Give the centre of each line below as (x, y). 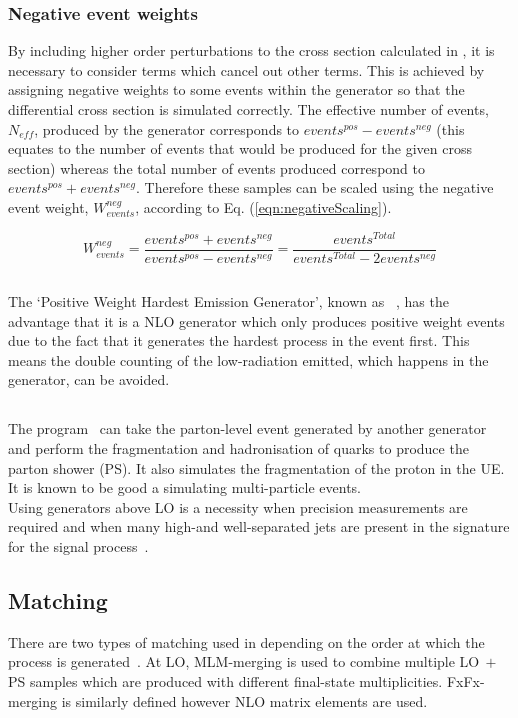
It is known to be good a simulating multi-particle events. (184, 487)
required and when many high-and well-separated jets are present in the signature (259, 526)
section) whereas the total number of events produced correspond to (216, 167)
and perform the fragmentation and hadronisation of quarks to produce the (238, 448)
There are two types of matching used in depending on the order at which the (246, 641)
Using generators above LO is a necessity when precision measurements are (238, 506)
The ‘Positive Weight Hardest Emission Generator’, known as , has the (228, 301)
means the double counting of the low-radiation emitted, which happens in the (248, 359)
